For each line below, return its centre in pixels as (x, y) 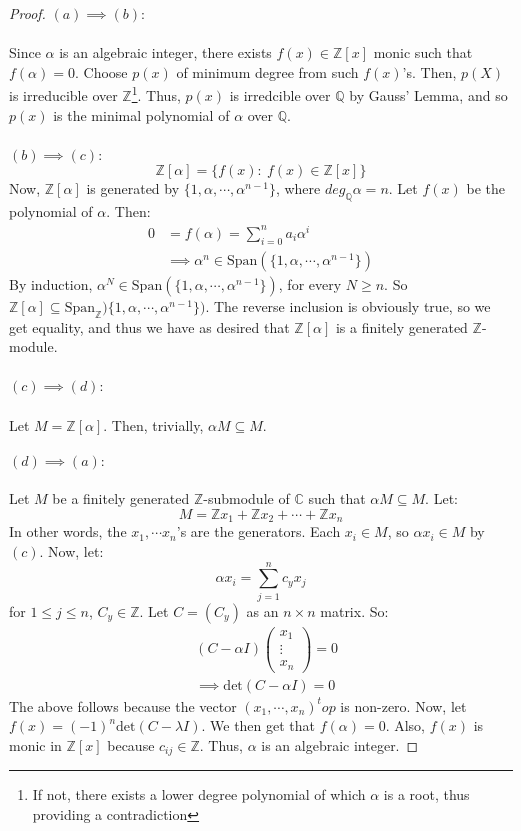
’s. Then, (429, 71)
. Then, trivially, (153, 424)
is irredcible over (280, 95)
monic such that (423, 52)
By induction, (51, 283)
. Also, (405, 725)
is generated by (133, 188)
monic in (35, 744)
